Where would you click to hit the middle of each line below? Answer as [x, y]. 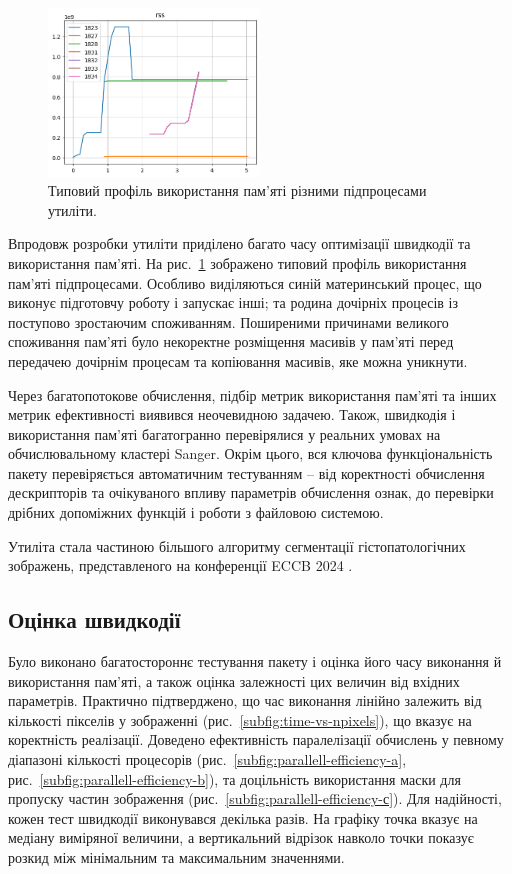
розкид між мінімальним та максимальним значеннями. [176, 857]
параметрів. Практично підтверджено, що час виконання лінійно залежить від [245, 700]
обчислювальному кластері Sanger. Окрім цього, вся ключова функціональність [250, 453]
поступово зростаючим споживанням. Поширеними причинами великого [228, 321]
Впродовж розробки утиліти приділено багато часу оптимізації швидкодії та [239, 243]
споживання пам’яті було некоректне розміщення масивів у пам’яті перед [231, 341]
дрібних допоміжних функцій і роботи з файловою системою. [196, 512]
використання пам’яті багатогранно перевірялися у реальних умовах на [224, 433]
